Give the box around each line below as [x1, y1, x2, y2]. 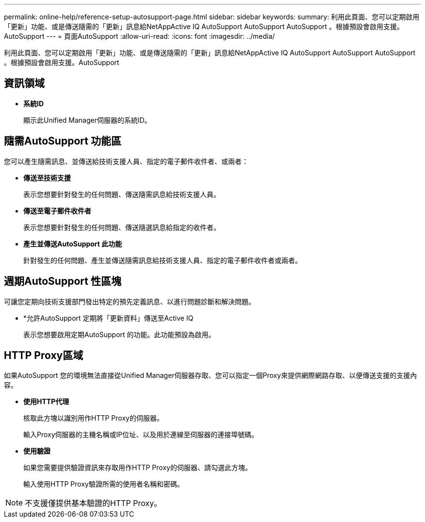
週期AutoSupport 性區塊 [4, 275, 121, 288]
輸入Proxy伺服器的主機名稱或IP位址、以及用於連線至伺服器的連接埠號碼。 [23, 430, 259, 439]
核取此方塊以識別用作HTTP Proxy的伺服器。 [23, 414, 163, 423]
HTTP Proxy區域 [4, 349, 83, 361]
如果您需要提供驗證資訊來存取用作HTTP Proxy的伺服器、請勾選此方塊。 [23, 463, 252, 472]
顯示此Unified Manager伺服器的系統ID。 [23, 115, 151, 124]
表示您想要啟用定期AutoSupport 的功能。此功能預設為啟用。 [23, 330, 215, 339]
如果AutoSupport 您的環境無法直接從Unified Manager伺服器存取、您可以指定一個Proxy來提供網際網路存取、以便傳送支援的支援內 [4, 371, 417, 380]
